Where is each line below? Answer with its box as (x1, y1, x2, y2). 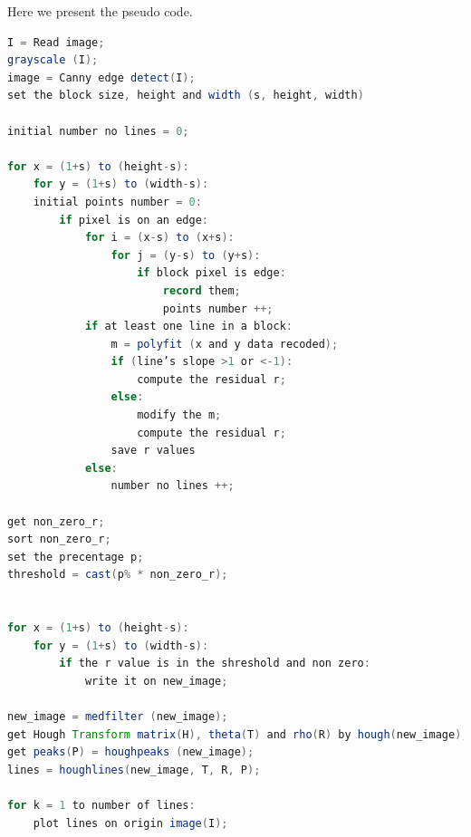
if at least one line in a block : (84, 320, 293, 333)
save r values (111, 444, 196, 457)
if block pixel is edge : (137, 266, 286, 280)
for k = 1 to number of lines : (7, 799, 196, 813)
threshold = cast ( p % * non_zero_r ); (7, 568, 228, 582)
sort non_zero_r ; (7, 533, 111, 546)
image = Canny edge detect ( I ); (7, 71, 196, 84)
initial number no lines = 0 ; (7, 124, 189, 138)
